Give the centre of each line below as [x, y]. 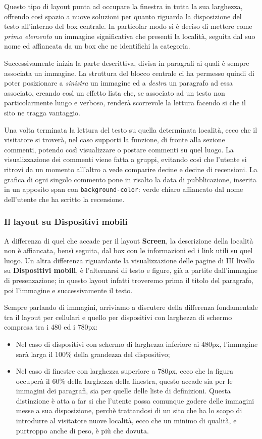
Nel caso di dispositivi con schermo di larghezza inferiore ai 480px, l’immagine [137, 344]
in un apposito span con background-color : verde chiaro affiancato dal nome [124, 189]
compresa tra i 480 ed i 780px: [51, 327]
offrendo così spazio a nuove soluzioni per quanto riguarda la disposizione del [123, 16]
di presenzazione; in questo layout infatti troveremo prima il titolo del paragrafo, [129, 280]
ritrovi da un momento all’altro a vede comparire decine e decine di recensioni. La [131, 169]
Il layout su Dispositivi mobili [66, 222]
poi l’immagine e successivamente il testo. [68, 290]
